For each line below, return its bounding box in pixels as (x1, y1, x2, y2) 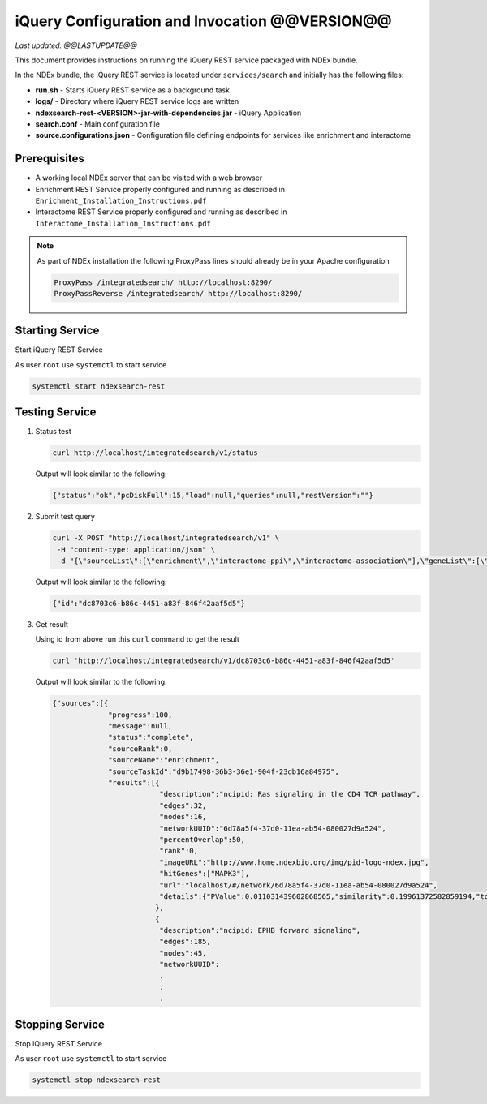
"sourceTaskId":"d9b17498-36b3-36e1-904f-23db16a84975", (108, 767, 340, 776)
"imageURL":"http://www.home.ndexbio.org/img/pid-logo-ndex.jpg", (159, 857, 429, 867)
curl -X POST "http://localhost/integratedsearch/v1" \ (52, 534, 280, 543)
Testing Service (15, 406, 97, 419)
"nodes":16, (159, 812, 207, 822)
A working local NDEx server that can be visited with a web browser (35, 173, 263, 183)
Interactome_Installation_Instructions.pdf (35, 219, 211, 228)
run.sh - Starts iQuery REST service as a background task (35, 85, 231, 95)
